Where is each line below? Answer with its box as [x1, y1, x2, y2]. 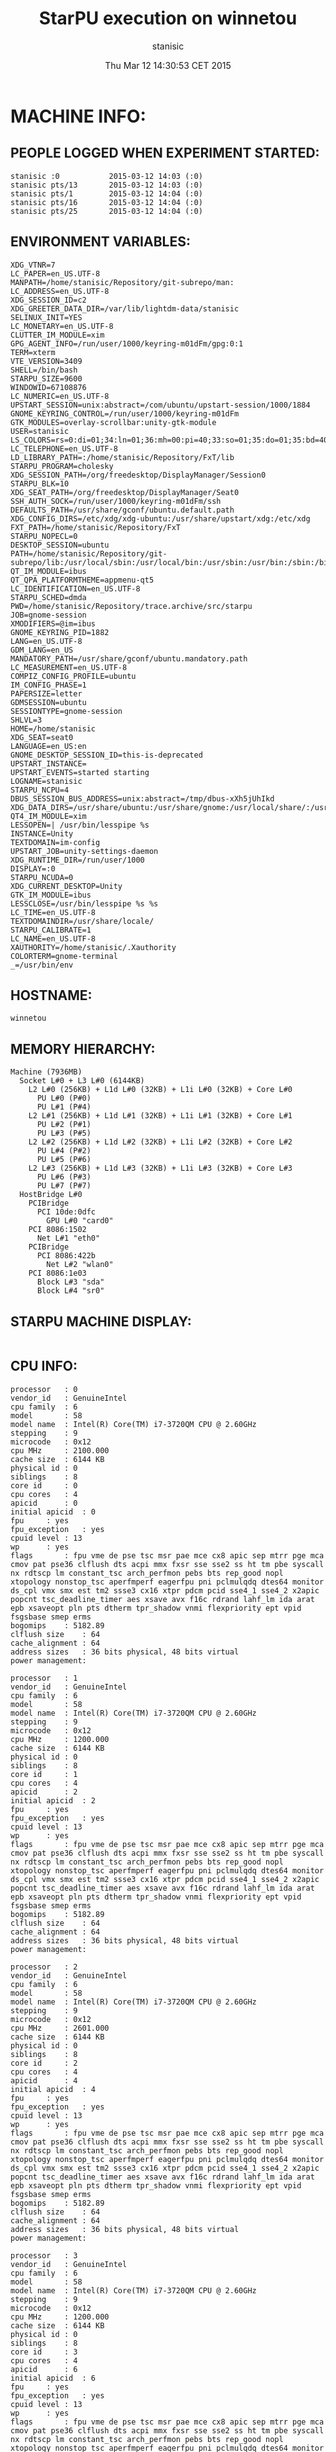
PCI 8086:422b [36, 1251, 97, 1261]
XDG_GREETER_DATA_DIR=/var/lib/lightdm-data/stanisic [10, 303, 240, 314]
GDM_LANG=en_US [10, 645, 74, 655]
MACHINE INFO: [10, 105, 147, 127]
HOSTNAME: [10, 987, 93, 1004]
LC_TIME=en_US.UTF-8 [10, 907, 97, 917]
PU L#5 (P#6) [36, 1155, 92, 1165]
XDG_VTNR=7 [10, 260, 56, 270]
